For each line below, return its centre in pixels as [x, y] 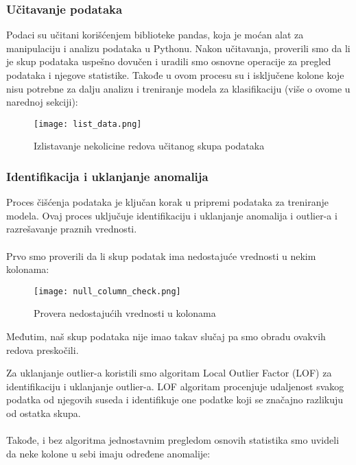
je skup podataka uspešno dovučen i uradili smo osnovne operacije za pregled [169, 61]
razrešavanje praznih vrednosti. [72, 229]
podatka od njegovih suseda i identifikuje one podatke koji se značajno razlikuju [175, 400]
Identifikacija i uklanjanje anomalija [107, 176]
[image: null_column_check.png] [107, 291]
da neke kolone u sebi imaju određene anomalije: [108, 453]
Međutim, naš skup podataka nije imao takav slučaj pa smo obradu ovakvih [166, 336]
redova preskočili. [43, 349]
